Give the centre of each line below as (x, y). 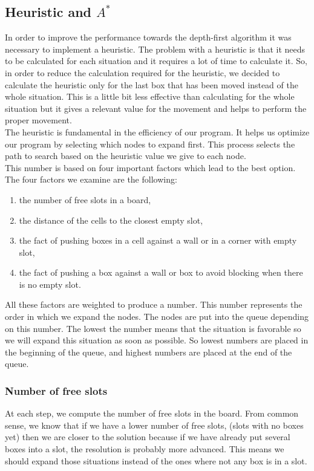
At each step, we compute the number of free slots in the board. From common (152, 413)
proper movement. (38, 120)
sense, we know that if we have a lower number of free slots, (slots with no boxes (154, 425)
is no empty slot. (50, 284)
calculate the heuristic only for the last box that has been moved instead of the (152, 84)
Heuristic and (48, 12)
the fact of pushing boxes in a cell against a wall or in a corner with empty (158, 240)
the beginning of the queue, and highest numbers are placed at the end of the (149, 352)
